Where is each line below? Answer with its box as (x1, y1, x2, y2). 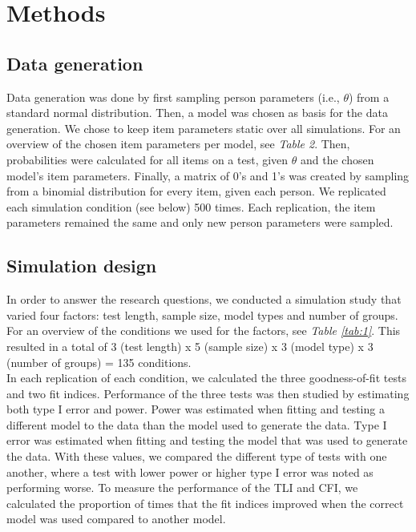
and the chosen (301, 151, 374, 167)
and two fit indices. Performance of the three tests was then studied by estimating (6, 385, 410, 401)
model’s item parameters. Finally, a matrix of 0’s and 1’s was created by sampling (6, 167, 410, 183)
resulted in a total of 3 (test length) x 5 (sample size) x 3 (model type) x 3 (6, 337, 374, 354)
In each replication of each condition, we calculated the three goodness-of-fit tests (6, 369, 406, 386)
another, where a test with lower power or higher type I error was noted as (6, 463, 374, 480)
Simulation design (6, 253, 157, 278)
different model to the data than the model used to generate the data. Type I (6, 416, 387, 433)
